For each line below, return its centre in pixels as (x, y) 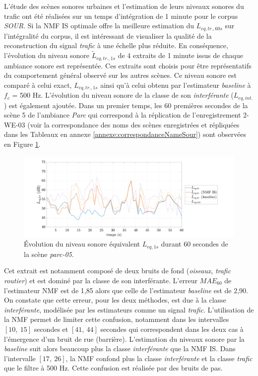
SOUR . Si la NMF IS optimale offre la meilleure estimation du (99, 26)
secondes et (51, 329)
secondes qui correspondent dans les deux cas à (172, 329)
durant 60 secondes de (194, 244)
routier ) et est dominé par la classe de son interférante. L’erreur (101, 280)
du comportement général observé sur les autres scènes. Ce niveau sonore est (120, 75)
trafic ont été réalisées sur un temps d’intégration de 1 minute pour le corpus (121, 16)
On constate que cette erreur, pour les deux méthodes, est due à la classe (115, 300)
